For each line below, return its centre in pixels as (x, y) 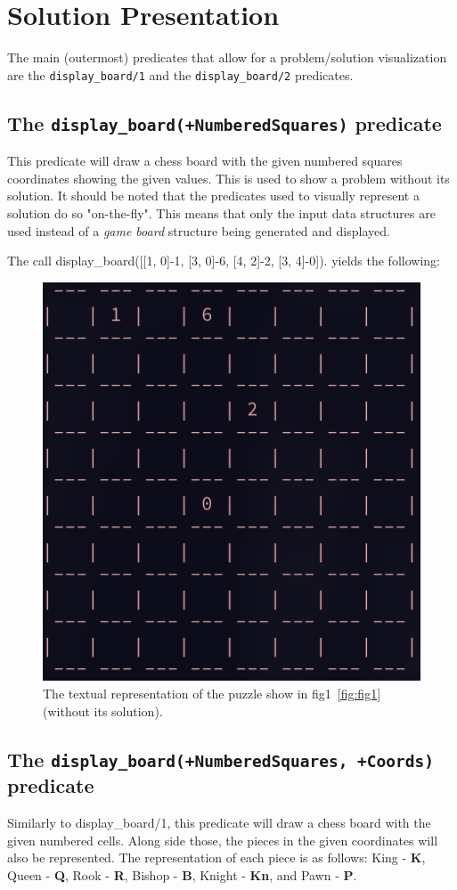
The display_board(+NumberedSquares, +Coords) (221, 759)
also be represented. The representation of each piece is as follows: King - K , (216, 857)
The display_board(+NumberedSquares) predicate (224, 122)
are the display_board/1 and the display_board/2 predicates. (180, 74)
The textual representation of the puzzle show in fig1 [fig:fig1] (212, 693)
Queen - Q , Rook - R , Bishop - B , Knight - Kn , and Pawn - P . (182, 875)
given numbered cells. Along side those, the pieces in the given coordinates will (223, 840)
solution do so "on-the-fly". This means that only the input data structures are (221, 212)
